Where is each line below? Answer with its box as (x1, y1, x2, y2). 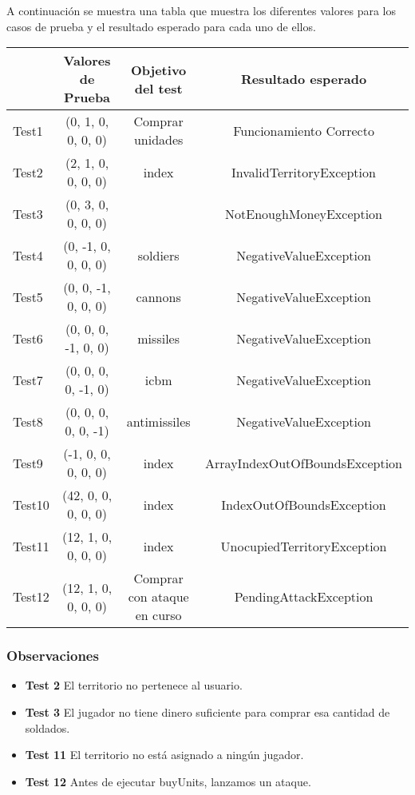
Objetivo (131, 60, 187, 79)
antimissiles (126, 411, 191, 431)
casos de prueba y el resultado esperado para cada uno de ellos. (6, 18, 316, 34)
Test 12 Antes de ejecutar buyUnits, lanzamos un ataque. (25, 773, 311, 789)
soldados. (25, 719, 70, 736)
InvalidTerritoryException (231, 162, 376, 181)
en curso (135, 606, 182, 625)
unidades (133, 130, 184, 149)
